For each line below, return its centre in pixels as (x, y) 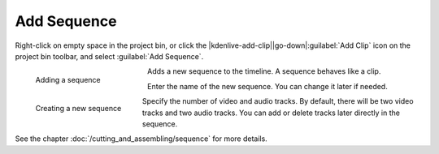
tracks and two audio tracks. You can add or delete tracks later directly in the (271, 113)
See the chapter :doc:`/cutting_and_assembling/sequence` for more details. (141, 139)
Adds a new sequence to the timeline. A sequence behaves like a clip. (264, 71)
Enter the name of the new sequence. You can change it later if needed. (267, 86)
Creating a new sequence (78, 109)
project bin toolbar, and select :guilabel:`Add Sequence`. (109, 56)
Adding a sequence (68, 80)
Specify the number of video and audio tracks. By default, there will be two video (278, 101)
